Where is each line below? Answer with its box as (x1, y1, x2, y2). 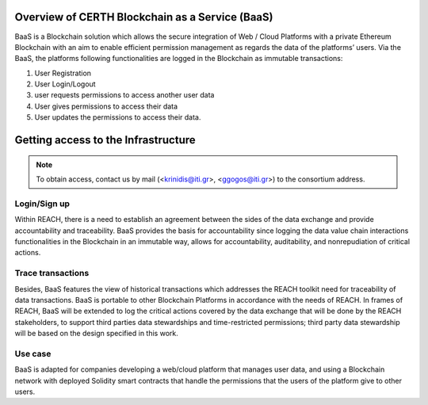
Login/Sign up (14, 198, 71, 209)
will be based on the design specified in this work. (14, 329, 178, 338)
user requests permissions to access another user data (34, 90, 215, 100)
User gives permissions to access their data (34, 101, 178, 111)
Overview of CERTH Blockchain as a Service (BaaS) (14, 10, 273, 24)
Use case (14, 348, 52, 359)
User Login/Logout (34, 79, 96, 89)
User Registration (34, 68, 91, 78)
